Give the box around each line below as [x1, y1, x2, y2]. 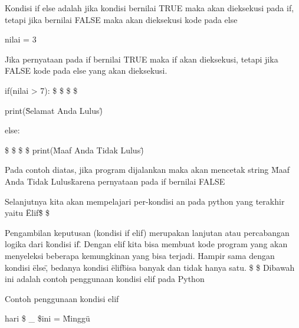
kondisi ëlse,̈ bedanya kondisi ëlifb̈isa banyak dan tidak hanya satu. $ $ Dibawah [5, 261, 295, 273]
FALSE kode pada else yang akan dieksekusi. [5, 64, 167, 77]
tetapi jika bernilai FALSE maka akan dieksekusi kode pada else [5, 13, 238, 25]
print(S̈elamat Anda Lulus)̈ [5, 104, 103, 116]
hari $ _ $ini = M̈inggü [5, 312, 90, 324]
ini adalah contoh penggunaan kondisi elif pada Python [5, 273, 205, 285]
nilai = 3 [5, 33, 37, 45]
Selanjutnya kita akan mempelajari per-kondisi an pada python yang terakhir [5, 195, 285, 207]
